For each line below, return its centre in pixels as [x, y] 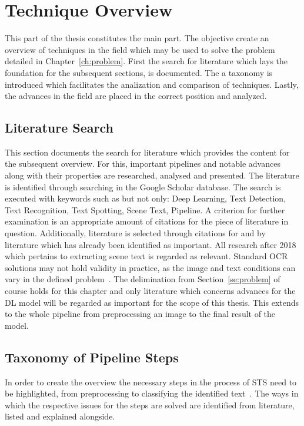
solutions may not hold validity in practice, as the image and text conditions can [150, 267]
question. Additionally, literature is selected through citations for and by [135, 233]
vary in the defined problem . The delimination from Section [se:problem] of [143, 279]
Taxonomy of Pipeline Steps [92, 357]
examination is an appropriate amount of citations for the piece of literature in [147, 221]
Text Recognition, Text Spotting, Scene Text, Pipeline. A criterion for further [145, 209]
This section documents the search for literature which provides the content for [147, 152]
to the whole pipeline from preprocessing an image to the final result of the [140, 314]
